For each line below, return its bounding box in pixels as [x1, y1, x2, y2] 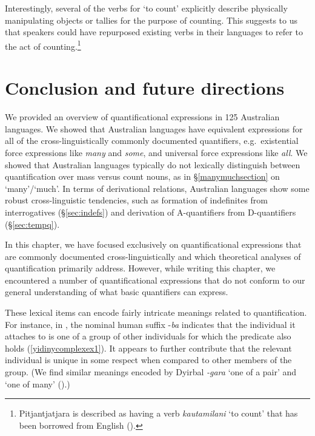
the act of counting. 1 [5, 38, 81, 52]
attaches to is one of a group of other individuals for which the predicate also [5, 330, 291, 342]
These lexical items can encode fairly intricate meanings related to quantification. [5, 306, 307, 319]
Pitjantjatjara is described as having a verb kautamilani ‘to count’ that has [19, 407, 298, 420]
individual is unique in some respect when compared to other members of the [5, 353, 292, 366]
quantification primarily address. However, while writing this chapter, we [5, 262, 276, 274]
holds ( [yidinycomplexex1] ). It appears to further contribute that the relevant [5, 341, 292, 354]
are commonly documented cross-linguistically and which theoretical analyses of [5, 250, 301, 262]
